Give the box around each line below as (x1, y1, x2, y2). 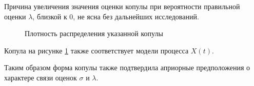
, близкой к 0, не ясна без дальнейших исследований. (32, 11, 199, 21)
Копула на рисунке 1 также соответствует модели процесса (4, 45, 189, 55)
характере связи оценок (4, 72, 77, 82)
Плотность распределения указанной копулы (25, 28, 163, 39)
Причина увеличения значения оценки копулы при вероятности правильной (4, 1, 240, 11)
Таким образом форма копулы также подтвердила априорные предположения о (4, 62, 250, 73)
